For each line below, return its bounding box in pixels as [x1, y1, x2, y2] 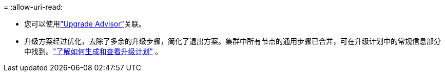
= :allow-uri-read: [4, 3, 63, 11]
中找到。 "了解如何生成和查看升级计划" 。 [24, 47, 162, 56]
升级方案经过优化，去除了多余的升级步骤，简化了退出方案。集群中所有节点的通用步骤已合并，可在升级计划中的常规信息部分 [24, 37, 441, 45]
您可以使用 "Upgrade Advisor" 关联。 [24, 19, 146, 28]
